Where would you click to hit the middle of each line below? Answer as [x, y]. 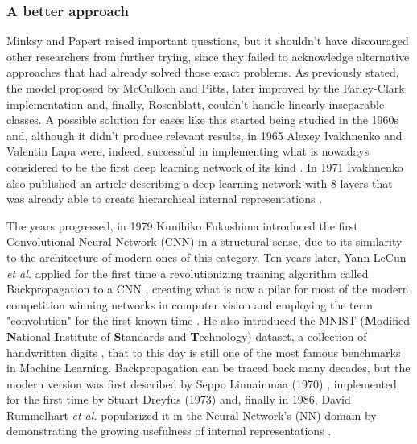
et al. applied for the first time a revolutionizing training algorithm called [188, 273]
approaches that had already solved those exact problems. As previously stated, [203, 72]
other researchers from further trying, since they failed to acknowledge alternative [208, 56]
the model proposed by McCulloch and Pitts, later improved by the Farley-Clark [206, 88]
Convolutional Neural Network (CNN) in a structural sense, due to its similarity [204, 241]
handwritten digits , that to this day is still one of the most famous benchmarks [204, 352]
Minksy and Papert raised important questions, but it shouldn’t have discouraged [208, 41]
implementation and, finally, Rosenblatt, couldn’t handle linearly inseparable [196, 104]
